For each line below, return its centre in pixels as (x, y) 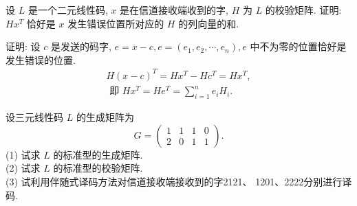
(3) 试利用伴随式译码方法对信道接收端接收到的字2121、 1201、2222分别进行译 (179, 182)
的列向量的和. (209, 23)
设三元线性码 (34, 117)
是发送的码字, (81, 46)
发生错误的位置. (41, 59)
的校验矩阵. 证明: (303, 10)
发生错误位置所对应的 (116, 23)
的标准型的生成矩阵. (98, 154)
